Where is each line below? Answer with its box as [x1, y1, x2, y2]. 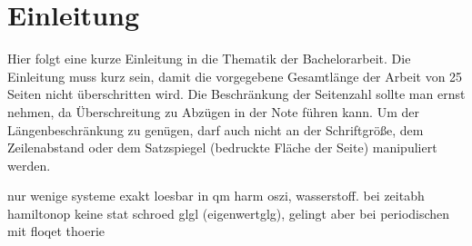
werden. [7, 155, 51, 174]
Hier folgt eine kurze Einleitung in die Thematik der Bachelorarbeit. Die [7, 49, 411, 68]
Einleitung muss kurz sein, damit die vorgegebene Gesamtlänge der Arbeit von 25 [7, 66, 463, 85]
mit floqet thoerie [7, 221, 105, 241]
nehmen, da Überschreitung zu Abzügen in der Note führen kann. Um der [7, 102, 419, 121]
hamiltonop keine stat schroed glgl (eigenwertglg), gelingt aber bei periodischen [7, 203, 450, 222]
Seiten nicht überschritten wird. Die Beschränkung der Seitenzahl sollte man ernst [7, 84, 466, 103]
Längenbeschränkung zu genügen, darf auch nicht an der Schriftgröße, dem [7, 120, 424, 139]
